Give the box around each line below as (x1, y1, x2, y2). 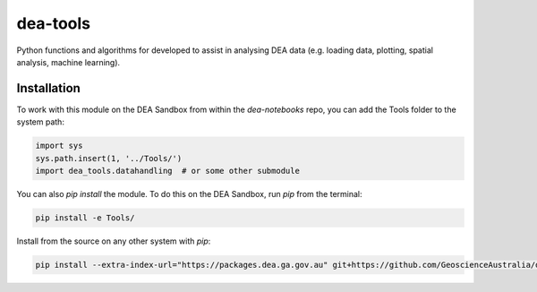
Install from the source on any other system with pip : (16, 236, 211, 246)
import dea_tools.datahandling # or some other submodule (35, 166, 300, 176)
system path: (16, 116, 64, 127)
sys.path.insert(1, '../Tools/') (35, 153, 183, 163)
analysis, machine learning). (16, 56, 121, 67)
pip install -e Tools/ (35, 212, 135, 223)
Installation (16, 81, 81, 96)
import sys (35, 141, 83, 151)
